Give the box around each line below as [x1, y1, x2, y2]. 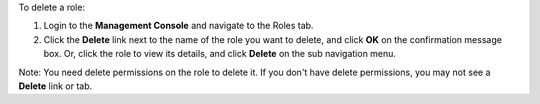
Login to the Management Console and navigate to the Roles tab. [43, 20, 314, 32]
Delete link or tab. [18, 80, 93, 92]
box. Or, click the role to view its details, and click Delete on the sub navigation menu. [43, 48, 397, 60]
